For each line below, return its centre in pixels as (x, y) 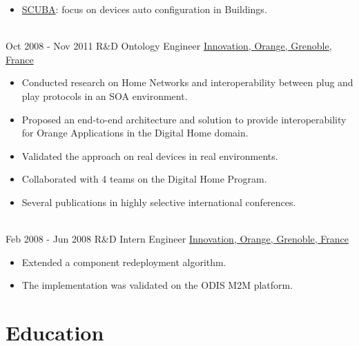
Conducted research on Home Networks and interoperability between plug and (187, 82)
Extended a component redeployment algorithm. (124, 262)
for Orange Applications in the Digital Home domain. (135, 133)
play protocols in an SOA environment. (105, 95)
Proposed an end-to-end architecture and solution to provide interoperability (184, 119)
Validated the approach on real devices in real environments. (150, 155)
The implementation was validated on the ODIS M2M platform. (157, 285)
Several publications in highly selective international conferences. (159, 202)
